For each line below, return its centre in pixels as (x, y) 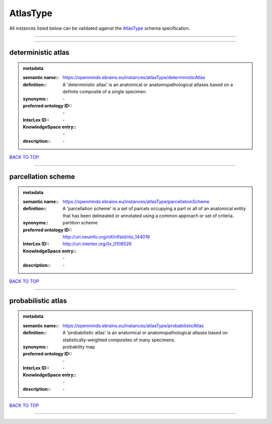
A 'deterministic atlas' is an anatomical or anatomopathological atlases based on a (148, 84)
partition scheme (80, 223)
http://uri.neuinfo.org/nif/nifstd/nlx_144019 (106, 237)
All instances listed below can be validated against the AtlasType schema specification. (100, 28)
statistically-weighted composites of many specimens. (119, 340)
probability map (79, 347)
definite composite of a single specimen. (105, 92)
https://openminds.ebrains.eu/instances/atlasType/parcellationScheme (136, 202)
